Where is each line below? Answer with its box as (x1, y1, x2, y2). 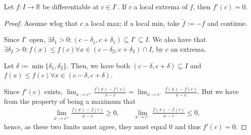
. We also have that (148, 34, 206, 44)
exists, (44, 86, 63, 96)
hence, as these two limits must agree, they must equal (4, 121, 167, 131)
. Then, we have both (66, 60, 130, 70)
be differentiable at (42, 1, 99, 11)
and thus (175, 121, 201, 131)
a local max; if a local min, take (85, 18, 180, 28)
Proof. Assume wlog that (4, 18, 78, 28)
